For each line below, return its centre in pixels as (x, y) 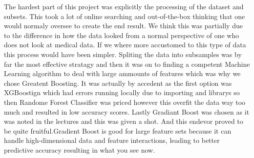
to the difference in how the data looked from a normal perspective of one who (122, 35)
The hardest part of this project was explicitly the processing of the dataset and (124, 6)
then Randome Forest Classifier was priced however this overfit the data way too (125, 102)
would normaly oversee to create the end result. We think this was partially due (123, 26)
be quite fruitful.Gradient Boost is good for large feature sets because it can (118, 130)
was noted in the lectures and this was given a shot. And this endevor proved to (124, 121)
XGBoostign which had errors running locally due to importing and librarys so (122, 92)
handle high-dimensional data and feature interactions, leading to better (112, 140)
